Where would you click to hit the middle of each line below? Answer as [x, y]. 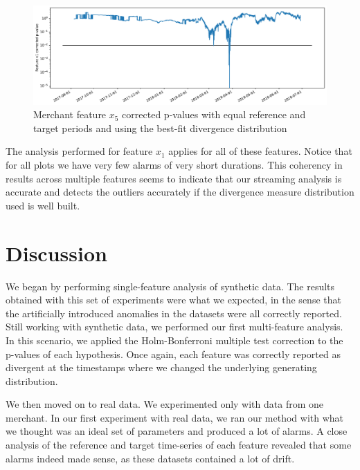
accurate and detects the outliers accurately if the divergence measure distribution [180, 192]
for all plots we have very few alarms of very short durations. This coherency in [174, 165]
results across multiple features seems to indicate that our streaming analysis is [174, 178]
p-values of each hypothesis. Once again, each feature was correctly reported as [173, 354]
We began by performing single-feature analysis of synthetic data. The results [170, 286]
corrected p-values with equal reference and [214, 114]
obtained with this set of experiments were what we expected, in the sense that [173, 300]
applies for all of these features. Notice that [260, 151]
